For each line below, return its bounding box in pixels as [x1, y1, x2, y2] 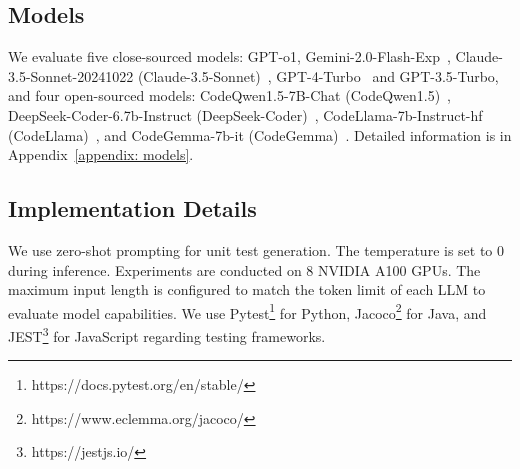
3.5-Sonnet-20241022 [8, 65, 134, 86]
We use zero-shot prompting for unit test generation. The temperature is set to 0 [8, 239, 505, 260]
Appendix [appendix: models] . [8, 144, 194, 165]
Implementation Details [8, 193, 257, 224]
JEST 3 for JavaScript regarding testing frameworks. [8, 323, 326, 346]
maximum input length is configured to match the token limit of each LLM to [8, 279, 486, 300]
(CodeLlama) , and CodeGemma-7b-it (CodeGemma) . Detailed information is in [8, 124, 512, 145]
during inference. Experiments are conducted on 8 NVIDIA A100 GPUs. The [8, 259, 481, 280]
